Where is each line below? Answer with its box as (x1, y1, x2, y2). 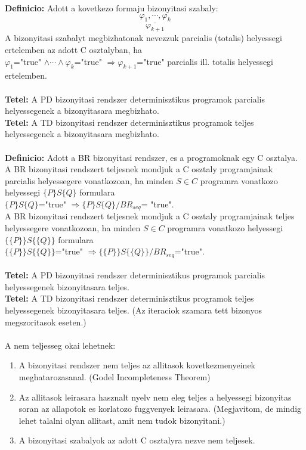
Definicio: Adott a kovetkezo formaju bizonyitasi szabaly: (5, 2, 218, 14)
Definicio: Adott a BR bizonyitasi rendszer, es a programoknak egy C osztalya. (5, 151, 298, 163)
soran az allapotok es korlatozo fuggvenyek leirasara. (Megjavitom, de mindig (18, 402, 302, 415)
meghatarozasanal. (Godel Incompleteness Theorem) (18, 370, 211, 383)
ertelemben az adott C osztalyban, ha (5, 44, 142, 55)
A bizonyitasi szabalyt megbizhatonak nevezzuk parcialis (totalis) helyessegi (5, 32, 282, 44)
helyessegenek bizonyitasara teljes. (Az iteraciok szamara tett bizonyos (5, 303, 262, 316)
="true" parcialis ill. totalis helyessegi (137, 55, 273, 67)
